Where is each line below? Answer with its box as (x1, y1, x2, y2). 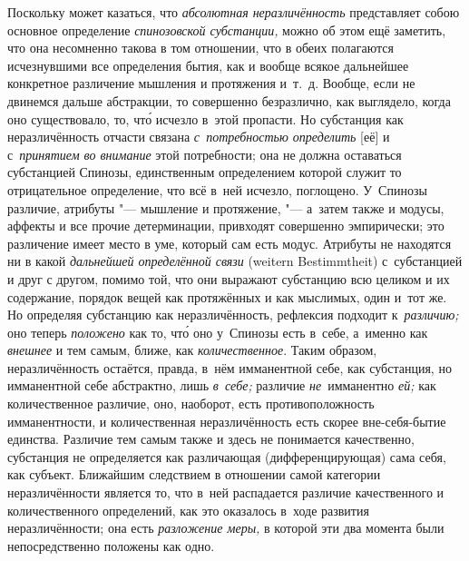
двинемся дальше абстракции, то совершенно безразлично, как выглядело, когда (7, 91, 451, 110)
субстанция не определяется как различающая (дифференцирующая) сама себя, (7, 447, 446, 466)
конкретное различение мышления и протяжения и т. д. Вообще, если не (7, 74, 415, 93)
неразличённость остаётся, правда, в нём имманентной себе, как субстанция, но (7, 358, 452, 377)
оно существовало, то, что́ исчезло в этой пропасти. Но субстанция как (7, 109, 404, 128)
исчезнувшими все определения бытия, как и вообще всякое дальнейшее (7, 55, 409, 74)
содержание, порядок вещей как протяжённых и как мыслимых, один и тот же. (7, 287, 447, 306)
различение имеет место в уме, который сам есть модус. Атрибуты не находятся (7, 233, 452, 252)
